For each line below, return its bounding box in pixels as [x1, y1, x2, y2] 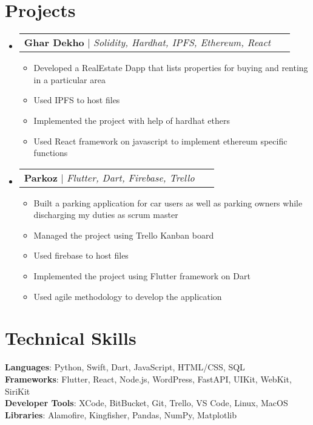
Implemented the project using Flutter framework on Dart [33, 270, 251, 282]
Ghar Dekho [24, 35, 84, 50]
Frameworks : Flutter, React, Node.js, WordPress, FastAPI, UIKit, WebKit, [5, 372, 292, 385]
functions [33, 146, 68, 159]
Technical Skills [5, 325, 136, 350]
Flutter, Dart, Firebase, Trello [67, 170, 195, 185]
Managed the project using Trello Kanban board [33, 228, 214, 241]
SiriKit [5, 384, 30, 397]
